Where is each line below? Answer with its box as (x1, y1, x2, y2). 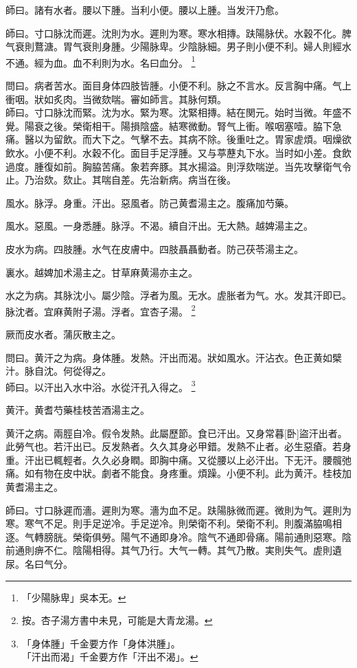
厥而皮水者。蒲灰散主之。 (5, 327, 121, 341)
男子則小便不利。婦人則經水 (226, 39, 352, 54)
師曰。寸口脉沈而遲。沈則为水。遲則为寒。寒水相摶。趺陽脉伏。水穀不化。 (5, 25, 342, 40)
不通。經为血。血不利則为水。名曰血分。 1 (5, 53, 196, 69)
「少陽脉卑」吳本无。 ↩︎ (21, 590, 126, 604)
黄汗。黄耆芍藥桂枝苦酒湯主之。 (5, 403, 150, 417)
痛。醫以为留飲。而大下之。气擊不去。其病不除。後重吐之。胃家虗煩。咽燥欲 (5, 132, 352, 146)
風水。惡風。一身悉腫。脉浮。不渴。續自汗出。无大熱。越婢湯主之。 (5, 219, 313, 233)
